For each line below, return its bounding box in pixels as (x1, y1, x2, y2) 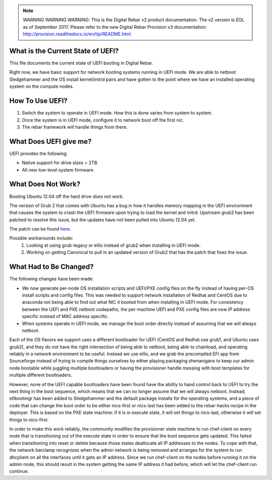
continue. (9, 468, 29, 474)
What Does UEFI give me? (9, 137, 92, 146)
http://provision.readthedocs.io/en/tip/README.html (23, 31, 131, 37)
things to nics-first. (9, 416, 49, 422)
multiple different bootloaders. (9, 372, 73, 378)
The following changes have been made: (9, 276, 94, 282)
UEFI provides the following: (9, 150, 68, 156)
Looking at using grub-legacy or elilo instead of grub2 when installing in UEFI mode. (26, 242, 201, 248)
